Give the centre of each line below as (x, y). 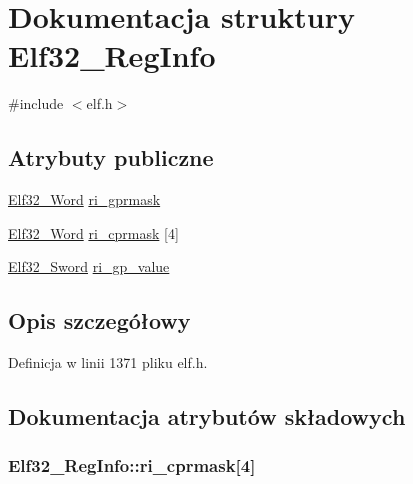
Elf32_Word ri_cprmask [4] (93, 232)
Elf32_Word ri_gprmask (84, 199)
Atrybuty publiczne (111, 157)
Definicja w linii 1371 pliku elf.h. (108, 362)
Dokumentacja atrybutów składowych (207, 416)
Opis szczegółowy (99, 320)
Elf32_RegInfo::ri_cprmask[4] (132, 465)
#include (36, 103)
